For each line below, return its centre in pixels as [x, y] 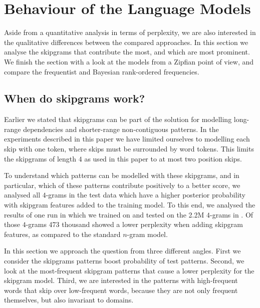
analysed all [22, 195]
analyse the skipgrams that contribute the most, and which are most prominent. [127, 52]
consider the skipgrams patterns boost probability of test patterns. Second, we [124, 261]
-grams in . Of [232, 214]
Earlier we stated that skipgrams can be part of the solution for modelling [118, 119]
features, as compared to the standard [62, 234]
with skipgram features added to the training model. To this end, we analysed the [130, 205]
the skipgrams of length [40, 158]
